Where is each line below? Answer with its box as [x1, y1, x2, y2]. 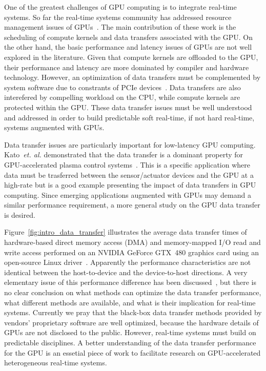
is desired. [4, 209, 35, 220]
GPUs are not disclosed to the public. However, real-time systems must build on [4, 327, 256, 338]
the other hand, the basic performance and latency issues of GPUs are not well [4, 42, 252, 52]
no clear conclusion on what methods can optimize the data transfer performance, [4, 287, 261, 298]
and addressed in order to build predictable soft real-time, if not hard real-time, [4, 112, 255, 122]
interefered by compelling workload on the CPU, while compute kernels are [4, 92, 240, 102]
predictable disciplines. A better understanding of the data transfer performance [4, 337, 256, 347]
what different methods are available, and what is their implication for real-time [4, 297, 256, 307]
